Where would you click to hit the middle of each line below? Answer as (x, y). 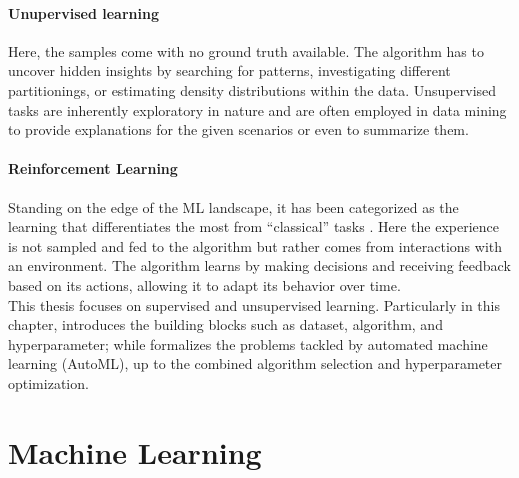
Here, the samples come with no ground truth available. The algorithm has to (246, 50)
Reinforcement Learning (93, 168)
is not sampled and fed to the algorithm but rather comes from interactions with (255, 245)
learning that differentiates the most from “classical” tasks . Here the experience (253, 226)
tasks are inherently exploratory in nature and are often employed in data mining (257, 109)
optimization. (48, 382)
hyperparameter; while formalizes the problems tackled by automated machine (248, 343)
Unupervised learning (83, 12)
